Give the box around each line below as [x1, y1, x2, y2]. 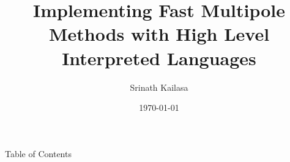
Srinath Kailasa [130, 80, 188, 93]
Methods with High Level [48, 21, 270, 46]
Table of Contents [5, 147, 72, 160]
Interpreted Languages [62, 45, 256, 70]
